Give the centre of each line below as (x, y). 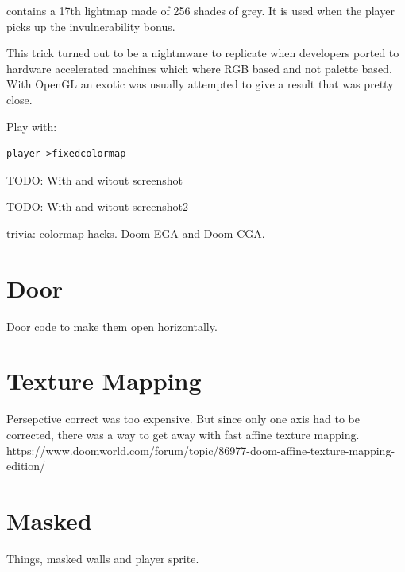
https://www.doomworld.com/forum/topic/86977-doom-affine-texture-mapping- (201, 450)
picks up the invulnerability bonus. (91, 26)
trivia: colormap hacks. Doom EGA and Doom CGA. (136, 233)
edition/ (26, 466)
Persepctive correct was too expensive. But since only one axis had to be (183, 419)
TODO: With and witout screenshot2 (98, 206)
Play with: (32, 126)
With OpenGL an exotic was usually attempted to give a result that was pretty (200, 84)
